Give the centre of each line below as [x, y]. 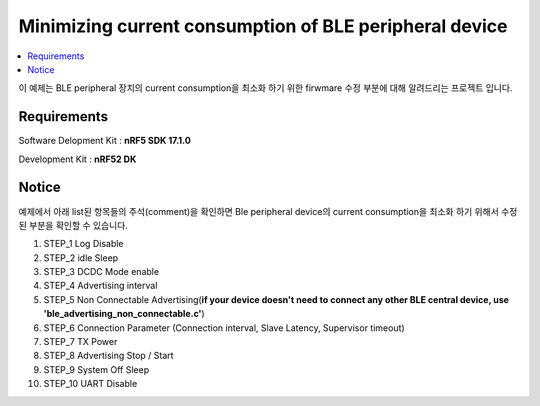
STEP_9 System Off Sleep [96, 369]
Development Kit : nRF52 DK [77, 159]
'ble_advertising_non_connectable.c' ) [124, 314]
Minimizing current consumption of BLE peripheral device [263, 26]
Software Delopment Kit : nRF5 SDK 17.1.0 [105, 141]
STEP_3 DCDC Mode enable [101, 272]
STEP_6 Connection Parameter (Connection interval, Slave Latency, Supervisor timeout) [224, 327]
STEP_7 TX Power [80, 342]
